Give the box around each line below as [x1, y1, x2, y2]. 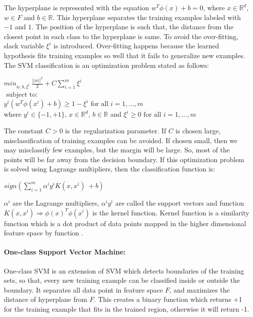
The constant [4, 125, 43, 135]
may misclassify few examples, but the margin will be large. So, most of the [4, 145, 230, 155]
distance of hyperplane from [4, 294, 87, 304]
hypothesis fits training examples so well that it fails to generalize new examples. [4, 50, 245, 60]
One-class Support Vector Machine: [4, 247, 126, 257]
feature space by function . [4, 228, 83, 238]
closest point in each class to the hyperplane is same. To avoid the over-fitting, [4, 31, 238, 41]
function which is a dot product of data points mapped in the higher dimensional [4, 218, 246, 228]
